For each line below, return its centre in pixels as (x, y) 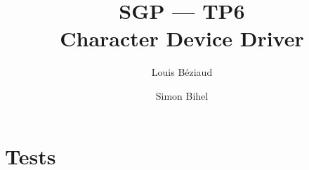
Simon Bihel (182, 95)
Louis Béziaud (182, 72)
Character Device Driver (182, 38)
